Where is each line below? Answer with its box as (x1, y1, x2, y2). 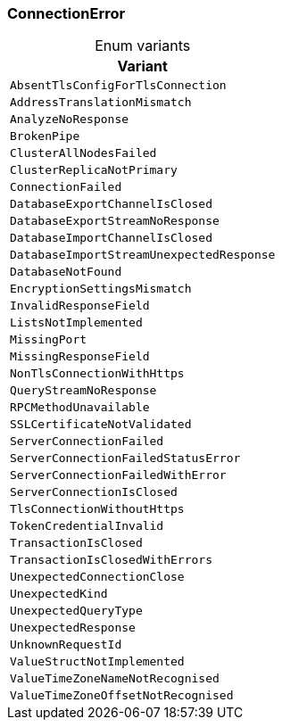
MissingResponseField (10, 350, 150, 364)
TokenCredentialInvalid (10, 519, 164, 533)
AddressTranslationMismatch (10, 95, 192, 110)
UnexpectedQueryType (10, 604, 143, 618)
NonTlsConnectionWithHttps (10, 367, 185, 381)
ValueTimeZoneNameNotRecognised (10, 672, 220, 686)
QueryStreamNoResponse (10, 384, 157, 398)
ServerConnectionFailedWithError (10, 468, 227, 483)
